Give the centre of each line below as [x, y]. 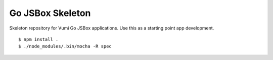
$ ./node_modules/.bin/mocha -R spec [65, 46]
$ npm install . [38, 39]
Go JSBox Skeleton [50, 13]
